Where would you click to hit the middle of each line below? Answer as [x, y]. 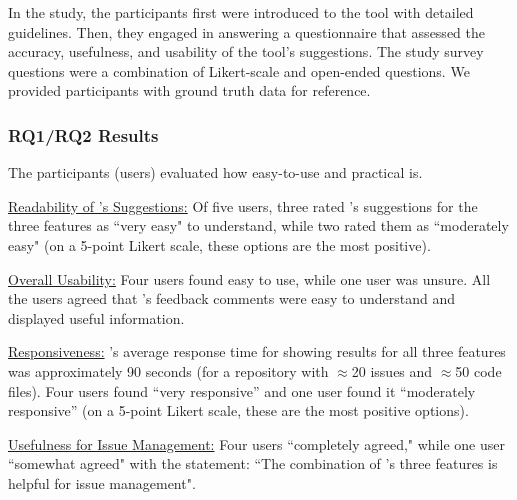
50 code [478, 370]
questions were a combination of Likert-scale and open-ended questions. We [239, 70]
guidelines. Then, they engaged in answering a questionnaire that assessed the [246, 31]
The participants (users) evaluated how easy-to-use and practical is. [215, 172]
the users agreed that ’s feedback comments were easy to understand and [232, 298]
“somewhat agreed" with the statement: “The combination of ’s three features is [253, 463]
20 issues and [392, 370]
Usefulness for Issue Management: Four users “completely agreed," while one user [256, 443]
